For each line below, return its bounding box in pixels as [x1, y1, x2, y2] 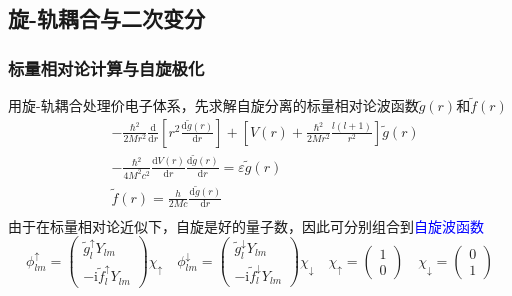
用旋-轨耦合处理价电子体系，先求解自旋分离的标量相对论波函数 [8, 95, 419, 116]
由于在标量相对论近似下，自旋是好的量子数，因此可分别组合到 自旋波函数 [8, 215, 484, 236]
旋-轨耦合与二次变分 [8, 3, 206, 34]
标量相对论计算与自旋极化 [8, 55, 205, 80]
